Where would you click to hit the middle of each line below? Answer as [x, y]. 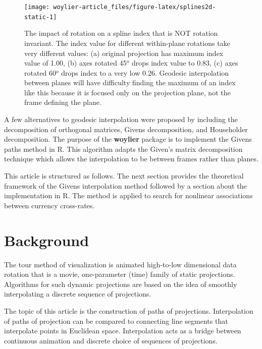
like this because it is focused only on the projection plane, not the [127, 92]
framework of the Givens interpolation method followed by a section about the [125, 185]
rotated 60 [40, 72]
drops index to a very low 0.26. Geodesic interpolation [145, 72]
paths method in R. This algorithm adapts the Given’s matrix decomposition [123, 149]
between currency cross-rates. [49, 205]
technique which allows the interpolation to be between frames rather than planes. [131, 159]
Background [47, 240]
